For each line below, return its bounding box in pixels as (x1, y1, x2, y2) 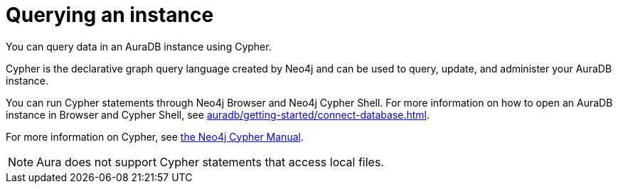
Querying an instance (6, 3, 214, 27)
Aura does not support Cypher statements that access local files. (36, 154, 384, 169)
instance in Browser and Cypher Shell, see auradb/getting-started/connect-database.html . (6, 108, 430, 121)
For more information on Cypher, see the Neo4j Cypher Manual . (6, 130, 304, 143)
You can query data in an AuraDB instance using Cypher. (6, 40, 272, 53)
